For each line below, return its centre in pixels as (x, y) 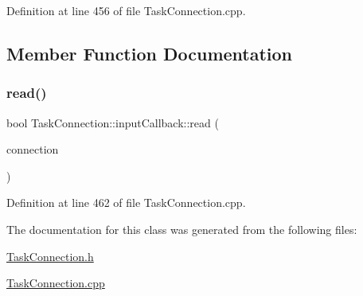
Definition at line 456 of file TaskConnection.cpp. (126, 10)
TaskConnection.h (50, 256)
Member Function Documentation (150, 53)
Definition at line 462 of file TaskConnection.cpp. (126, 203)
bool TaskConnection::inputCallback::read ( (113, 122)
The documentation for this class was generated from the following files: (182, 229)
